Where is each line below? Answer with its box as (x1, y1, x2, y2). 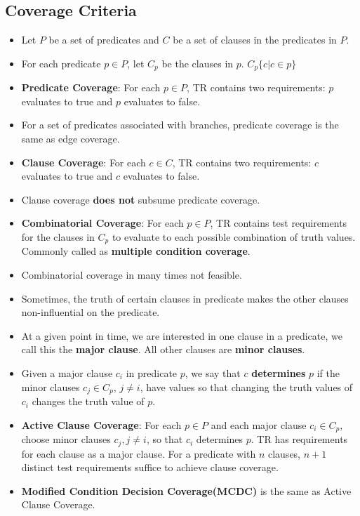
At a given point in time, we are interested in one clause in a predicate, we (21, 328, 342, 343)
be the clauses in (161, 55, 234, 70)
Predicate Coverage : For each (21, 80, 161, 95)
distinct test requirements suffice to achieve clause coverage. (21, 460, 279, 475)
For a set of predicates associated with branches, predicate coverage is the (21, 117, 339, 132)
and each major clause (211, 417, 307, 432)
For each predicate (21, 55, 101, 70)
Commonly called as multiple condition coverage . (21, 244, 251, 258)
